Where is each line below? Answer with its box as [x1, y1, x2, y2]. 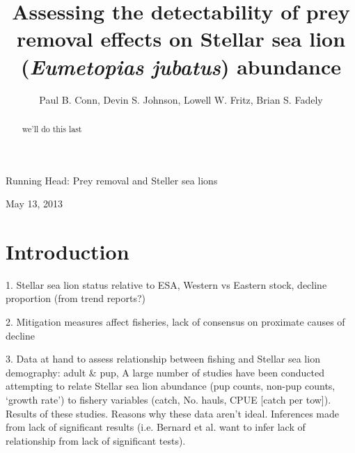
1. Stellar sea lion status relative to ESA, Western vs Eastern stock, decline [6, 277, 327, 292]
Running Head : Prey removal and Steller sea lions [6, 173, 218, 187]
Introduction [6, 237, 129, 265]
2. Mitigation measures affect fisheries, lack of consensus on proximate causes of [6, 315, 345, 329]
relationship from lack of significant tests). [6, 433, 186, 447]
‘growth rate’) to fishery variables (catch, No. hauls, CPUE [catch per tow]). [6, 392, 331, 407]
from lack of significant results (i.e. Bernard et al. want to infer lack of [6, 420, 306, 434]
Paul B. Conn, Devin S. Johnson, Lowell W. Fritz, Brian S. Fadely [39, 92, 323, 106]
